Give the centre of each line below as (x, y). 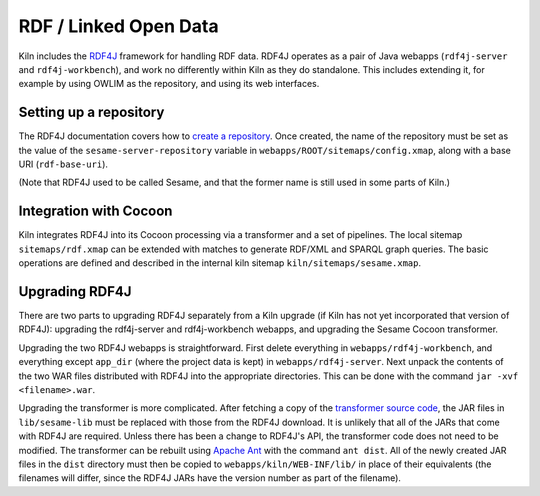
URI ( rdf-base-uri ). (63, 164)
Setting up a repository (91, 112)
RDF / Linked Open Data (118, 26)
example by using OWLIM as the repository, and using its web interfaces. (169, 84)
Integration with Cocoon (95, 211)
